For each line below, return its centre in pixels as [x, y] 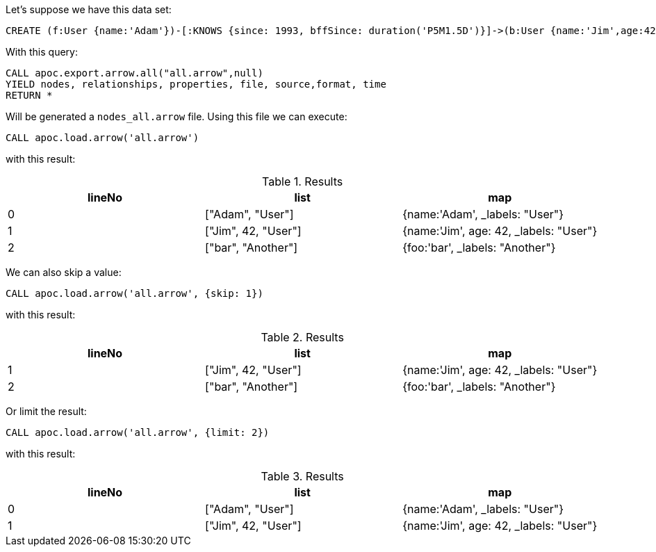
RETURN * [29, 95]
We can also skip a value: [64, 272]
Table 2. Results [302, 337]
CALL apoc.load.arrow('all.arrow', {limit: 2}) [138, 432]
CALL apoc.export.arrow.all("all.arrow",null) [134, 73]
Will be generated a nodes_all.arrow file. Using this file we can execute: [177, 116]
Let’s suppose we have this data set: [89, 9]
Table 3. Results [302, 476]
